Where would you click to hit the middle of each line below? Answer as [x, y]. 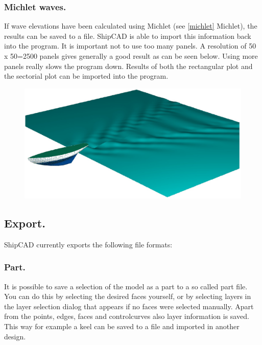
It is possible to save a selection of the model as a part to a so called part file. [126, 286]
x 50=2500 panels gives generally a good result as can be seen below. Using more [131, 56]
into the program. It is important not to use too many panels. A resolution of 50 [130, 46]
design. [15, 336]
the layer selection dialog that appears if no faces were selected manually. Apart [129, 306]
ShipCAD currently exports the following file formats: [88, 244]
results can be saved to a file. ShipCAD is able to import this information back [128, 36]
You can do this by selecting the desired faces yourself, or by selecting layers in [128, 296]
